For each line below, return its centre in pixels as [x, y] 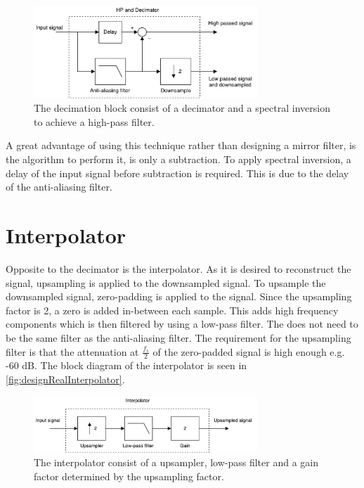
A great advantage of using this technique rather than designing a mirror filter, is [181, 145]
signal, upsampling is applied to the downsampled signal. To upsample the [166, 282]
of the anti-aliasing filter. [59, 187]
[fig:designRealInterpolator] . [65, 379]
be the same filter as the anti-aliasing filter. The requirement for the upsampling [178, 337]
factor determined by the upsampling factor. [129, 476]
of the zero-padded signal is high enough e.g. [249, 351]
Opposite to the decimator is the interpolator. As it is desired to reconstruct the [178, 268]
